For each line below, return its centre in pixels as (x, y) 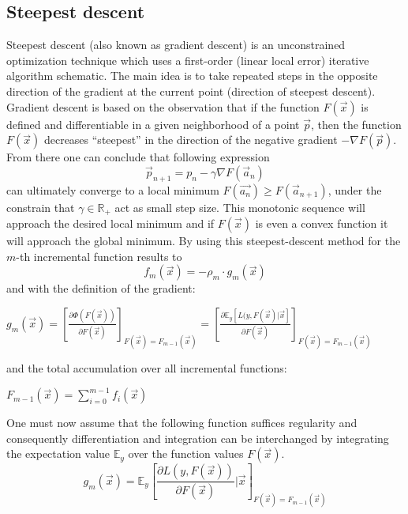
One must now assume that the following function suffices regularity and (182, 423)
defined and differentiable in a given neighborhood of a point (153, 124)
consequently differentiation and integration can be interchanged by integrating (198, 438)
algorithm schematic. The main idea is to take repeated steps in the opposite (192, 76)
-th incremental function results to (99, 256)
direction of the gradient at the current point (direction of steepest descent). (191, 91)
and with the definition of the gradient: (101, 288)
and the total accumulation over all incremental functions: (147, 367)
